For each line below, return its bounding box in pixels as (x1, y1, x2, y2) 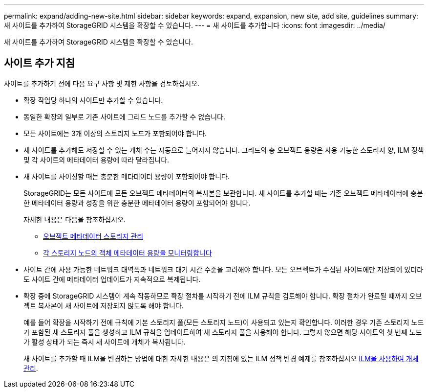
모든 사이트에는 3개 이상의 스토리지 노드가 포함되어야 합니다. (23, 129, 207, 138)
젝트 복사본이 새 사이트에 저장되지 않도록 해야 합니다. (23, 301, 184, 310)
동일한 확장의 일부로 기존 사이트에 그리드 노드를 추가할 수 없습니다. (23, 112, 225, 121)
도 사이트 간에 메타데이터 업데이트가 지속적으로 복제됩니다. (23, 275, 201, 283)
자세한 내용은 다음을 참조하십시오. (23, 215, 126, 224)
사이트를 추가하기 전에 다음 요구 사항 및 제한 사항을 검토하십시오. (4, 79, 200, 88)
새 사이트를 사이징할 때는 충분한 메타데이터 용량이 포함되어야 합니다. (23, 172, 230, 181)
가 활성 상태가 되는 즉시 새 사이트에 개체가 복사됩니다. (23, 337, 186, 346)
